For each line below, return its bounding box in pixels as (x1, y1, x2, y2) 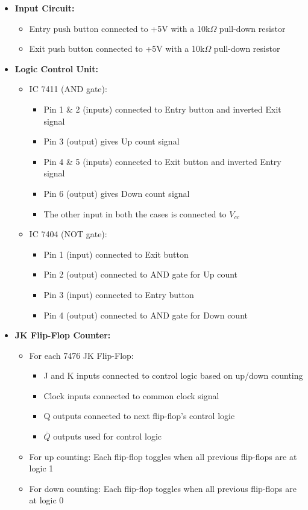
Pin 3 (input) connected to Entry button (43, 288, 194, 300)
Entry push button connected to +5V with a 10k (29, 22, 210, 34)
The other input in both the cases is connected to (43, 207, 227, 220)
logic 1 (29, 462, 54, 474)
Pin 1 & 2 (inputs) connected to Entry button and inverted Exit (43, 102, 281, 115)
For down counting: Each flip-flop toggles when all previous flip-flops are (29, 482, 297, 494)
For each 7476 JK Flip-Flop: (29, 349, 134, 361)
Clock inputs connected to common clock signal (43, 389, 219, 402)
